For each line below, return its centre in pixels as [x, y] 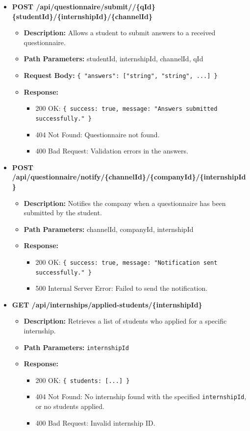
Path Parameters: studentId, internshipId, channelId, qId [113, 59]
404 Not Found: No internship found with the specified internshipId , [141, 396]
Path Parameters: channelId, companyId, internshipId [109, 229]
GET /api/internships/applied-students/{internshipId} [107, 304]
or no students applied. [70, 406]
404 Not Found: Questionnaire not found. [98, 134]
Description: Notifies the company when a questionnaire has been [125, 203]
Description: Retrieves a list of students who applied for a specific [125, 321]
